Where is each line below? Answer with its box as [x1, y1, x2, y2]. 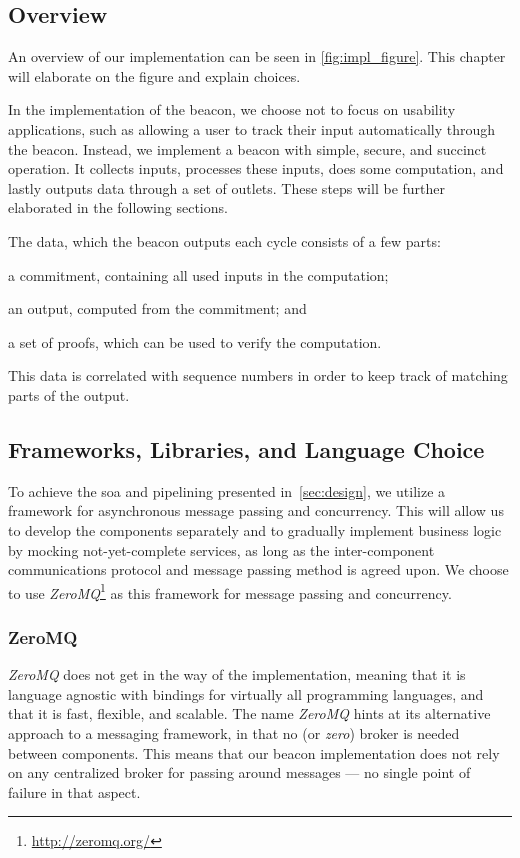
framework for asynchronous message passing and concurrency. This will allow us [8, 500, 504, 521]
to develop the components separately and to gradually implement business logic [8, 519, 502, 540]
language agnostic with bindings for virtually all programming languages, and [8, 683, 484, 704]
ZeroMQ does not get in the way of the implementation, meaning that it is [8, 664, 466, 685]
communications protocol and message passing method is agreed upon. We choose [8, 559, 509, 580]
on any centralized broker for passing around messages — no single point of [8, 762, 471, 783]
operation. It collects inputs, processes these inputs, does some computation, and [8, 158, 504, 179]
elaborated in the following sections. [8, 197, 228, 218]
